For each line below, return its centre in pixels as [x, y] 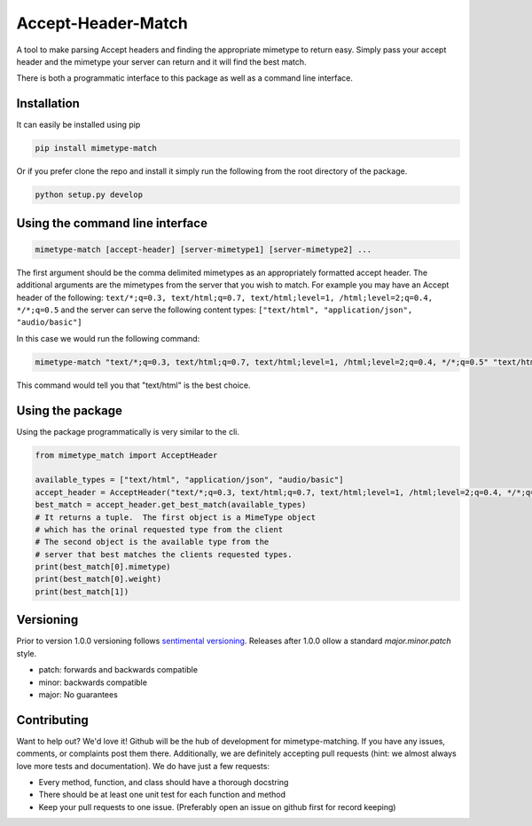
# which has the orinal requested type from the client [159, 529]
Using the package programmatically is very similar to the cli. [128, 431]
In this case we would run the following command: [108, 338]
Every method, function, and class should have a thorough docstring [164, 783]
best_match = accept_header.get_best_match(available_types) [171, 505]
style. [27, 653]
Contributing [52, 720]
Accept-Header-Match [102, 23]
